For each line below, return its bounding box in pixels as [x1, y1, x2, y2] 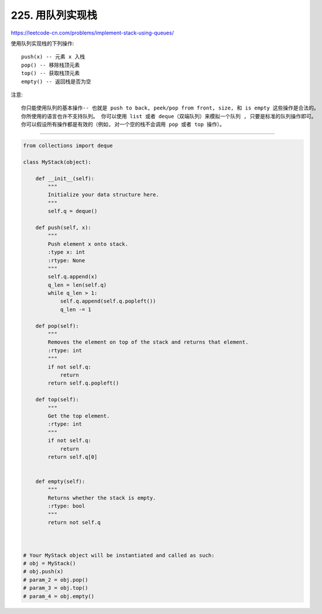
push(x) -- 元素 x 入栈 [21, 53, 85, 60]
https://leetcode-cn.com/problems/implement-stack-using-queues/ [11, 29, 174, 36]
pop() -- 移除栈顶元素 [21, 61, 80, 68]
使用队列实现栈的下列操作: [11, 40, 74, 47]
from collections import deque [23, 142, 114, 149]
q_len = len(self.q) [47, 282, 107, 288]
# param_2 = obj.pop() [23, 577, 88, 583]
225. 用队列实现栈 [11, 9, 98, 22]
